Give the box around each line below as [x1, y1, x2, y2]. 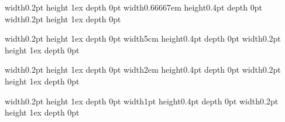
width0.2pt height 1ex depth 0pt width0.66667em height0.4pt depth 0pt [5, 1, 262, 13]
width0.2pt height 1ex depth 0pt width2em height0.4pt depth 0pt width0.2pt [5, 63, 281, 76]
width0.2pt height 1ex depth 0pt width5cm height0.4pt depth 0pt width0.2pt [5, 32, 281, 45]
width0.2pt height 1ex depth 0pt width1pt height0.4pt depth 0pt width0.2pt [5, 94, 279, 107]
